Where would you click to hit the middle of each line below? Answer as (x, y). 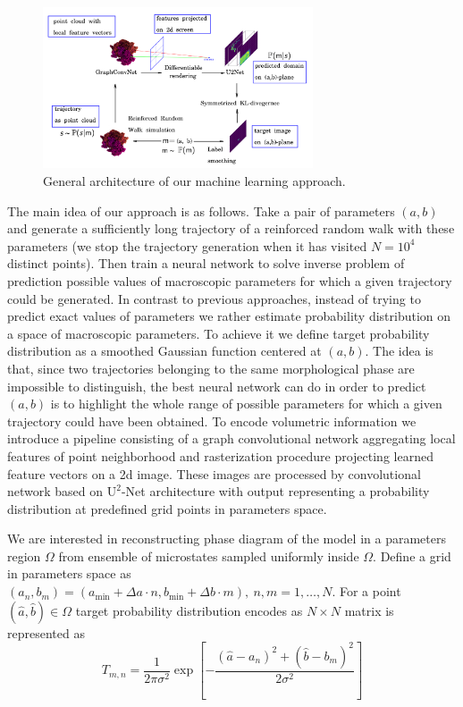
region (24, 555)
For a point (370, 591)
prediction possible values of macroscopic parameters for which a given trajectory (230, 280)
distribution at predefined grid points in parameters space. (167, 508)
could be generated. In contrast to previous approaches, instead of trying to (214, 298)
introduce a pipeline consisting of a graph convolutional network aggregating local (231, 438)
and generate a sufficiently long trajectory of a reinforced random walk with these (231, 228)
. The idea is (399, 351)
